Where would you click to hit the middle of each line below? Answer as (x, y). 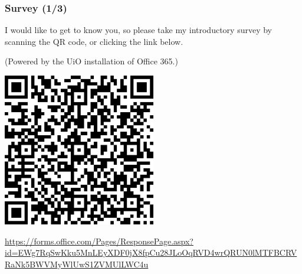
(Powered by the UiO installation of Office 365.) (91, 61)
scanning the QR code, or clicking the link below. (94, 41)
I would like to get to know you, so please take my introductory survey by (138, 30)
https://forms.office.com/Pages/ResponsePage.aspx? (99, 241)
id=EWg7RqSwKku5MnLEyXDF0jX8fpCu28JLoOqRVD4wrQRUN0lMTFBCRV (151, 252)
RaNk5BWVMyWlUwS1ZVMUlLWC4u (77, 264)
